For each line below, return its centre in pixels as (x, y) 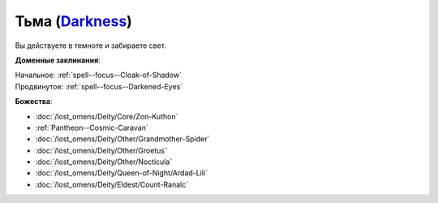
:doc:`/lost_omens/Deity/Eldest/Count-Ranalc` (112, 184)
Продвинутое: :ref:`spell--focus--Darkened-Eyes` (99, 86)
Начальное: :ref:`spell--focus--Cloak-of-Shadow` (99, 75)
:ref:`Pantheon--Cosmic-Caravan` (92, 127)
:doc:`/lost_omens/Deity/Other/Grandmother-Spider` (122, 139)
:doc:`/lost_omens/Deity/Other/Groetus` (101, 150)
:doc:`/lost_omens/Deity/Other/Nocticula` (104, 162)
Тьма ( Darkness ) (74, 21)
